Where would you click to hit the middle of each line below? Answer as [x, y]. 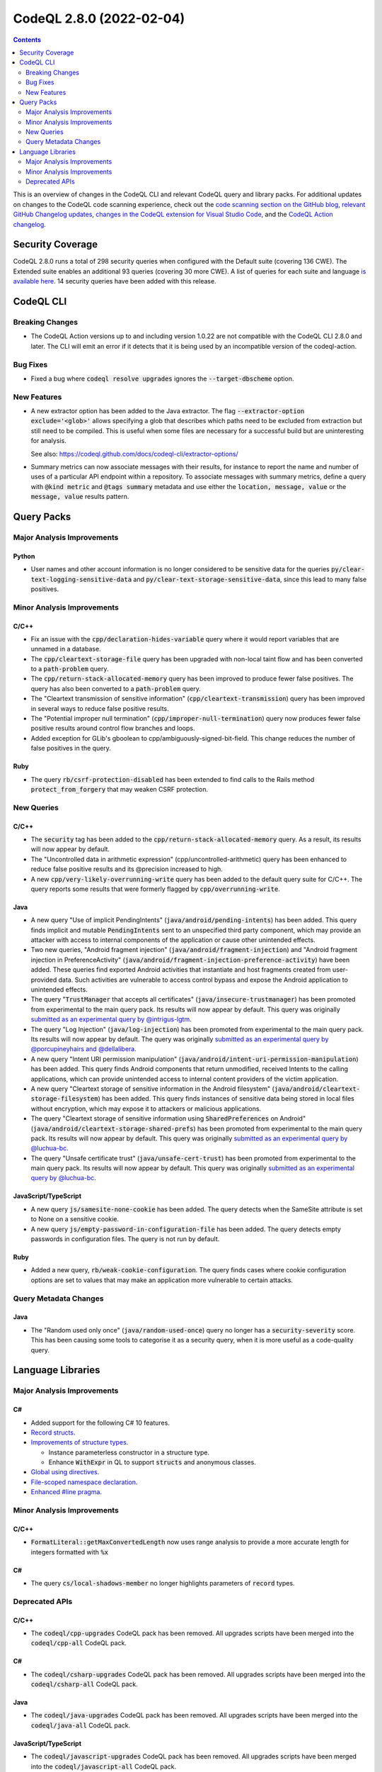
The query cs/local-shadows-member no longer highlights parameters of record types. [163, 1583]
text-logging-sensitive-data [81, 579]
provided [44, 980]
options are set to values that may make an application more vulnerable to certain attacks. [162, 1280]
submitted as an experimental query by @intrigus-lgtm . [111, 1019]
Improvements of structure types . [80, 1442]
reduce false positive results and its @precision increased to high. [127, 869]
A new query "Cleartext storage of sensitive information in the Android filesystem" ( [153, 1089]
